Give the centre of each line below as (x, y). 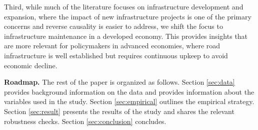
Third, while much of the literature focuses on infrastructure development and (124, 6)
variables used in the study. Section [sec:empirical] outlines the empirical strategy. (129, 101)
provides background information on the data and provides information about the (129, 91)
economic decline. (31, 65)
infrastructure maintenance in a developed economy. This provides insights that (126, 36)
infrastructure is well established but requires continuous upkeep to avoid (116, 55)
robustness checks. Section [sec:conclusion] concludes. (85, 121)
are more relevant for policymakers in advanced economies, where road (112, 46)
